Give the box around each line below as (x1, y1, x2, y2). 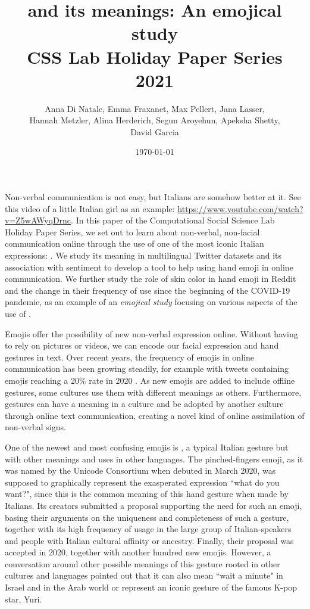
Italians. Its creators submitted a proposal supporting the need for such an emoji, (5, 499, 302, 511)
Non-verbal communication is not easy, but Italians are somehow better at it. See (5, 191, 301, 203)
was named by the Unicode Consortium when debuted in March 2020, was (5, 464, 276, 477)
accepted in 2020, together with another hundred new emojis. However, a (5, 546, 271, 558)
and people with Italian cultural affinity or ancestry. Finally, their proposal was (5, 534, 294, 546)
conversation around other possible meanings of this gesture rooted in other (5, 557, 280, 570)
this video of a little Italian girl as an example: (5, 202, 175, 215)
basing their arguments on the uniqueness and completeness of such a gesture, (5, 511, 289, 523)
